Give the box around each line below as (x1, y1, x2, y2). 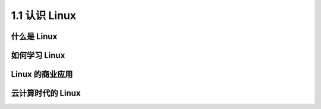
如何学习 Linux (11, 50, 65, 60)
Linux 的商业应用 (11, 69, 73, 79)
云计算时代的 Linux (11, 88, 81, 98)
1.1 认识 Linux (11, 9, 77, 22)
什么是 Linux (11, 31, 58, 41)
